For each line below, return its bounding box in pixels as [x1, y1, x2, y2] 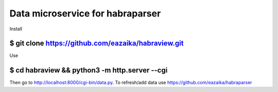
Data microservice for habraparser [9, 8, 161, 19]
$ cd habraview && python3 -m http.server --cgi [9, 66, 168, 75]
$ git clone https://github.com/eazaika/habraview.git [9, 39, 184, 48]
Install [9, 26, 23, 32]
